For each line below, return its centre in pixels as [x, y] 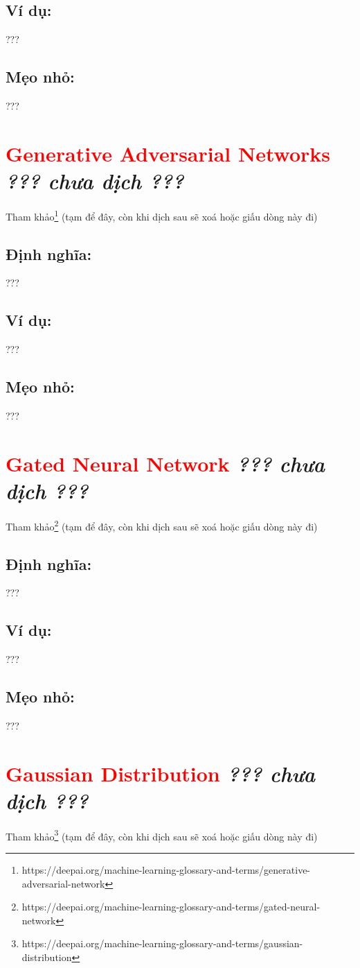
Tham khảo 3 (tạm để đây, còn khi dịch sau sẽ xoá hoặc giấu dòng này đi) [162, 835]
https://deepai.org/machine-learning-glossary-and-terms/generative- [166, 870]
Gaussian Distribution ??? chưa [161, 773]
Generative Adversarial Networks [168, 153]
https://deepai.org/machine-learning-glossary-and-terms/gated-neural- [171, 907]
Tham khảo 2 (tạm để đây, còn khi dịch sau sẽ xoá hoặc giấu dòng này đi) [162, 525]
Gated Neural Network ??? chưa [165, 463]
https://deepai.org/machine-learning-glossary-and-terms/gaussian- [162, 943]
